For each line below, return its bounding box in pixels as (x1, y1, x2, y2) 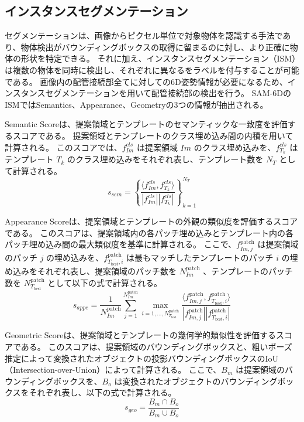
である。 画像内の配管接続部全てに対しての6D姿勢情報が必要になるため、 (5, 75, 288, 87)
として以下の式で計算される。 (47, 276, 162, 288)
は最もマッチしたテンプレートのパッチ (126, 251, 274, 263)
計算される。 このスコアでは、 (5, 141, 122, 153)
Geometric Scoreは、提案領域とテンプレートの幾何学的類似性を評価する (5, 329, 277, 341)
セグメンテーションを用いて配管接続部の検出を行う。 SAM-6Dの (45, 87, 292, 99)
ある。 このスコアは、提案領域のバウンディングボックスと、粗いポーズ (20, 340, 292, 352)
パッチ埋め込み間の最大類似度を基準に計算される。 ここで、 (5, 238, 237, 250)
